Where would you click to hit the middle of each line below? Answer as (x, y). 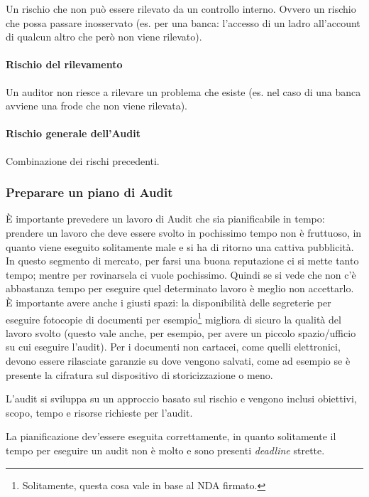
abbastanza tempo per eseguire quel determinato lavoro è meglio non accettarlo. (180, 288)
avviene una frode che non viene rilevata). (97, 106)
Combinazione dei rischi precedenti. (83, 160)
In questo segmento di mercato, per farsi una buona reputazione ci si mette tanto (182, 261)
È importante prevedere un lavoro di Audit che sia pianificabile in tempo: (165, 219)
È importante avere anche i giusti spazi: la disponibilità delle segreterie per (169, 302)
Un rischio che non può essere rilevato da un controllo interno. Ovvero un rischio (181, 9)
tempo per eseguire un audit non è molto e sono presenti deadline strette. (165, 450)
